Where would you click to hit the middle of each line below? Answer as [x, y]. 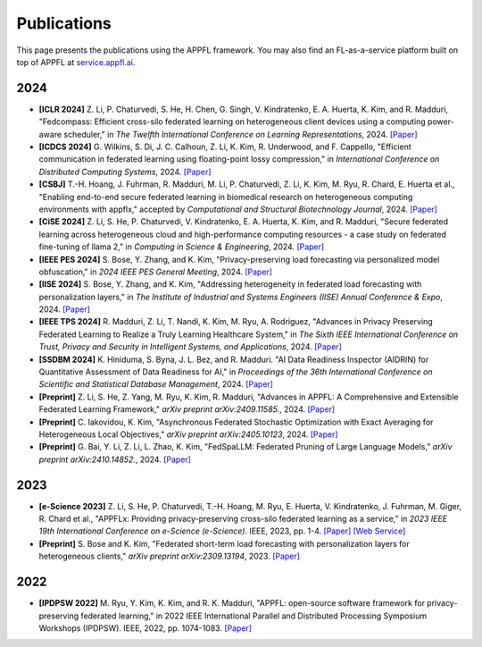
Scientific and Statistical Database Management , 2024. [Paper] [156, 384]
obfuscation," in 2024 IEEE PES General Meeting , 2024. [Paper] [155, 272]
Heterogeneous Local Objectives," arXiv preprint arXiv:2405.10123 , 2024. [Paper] [188, 434]
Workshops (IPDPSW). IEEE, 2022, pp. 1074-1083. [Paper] [145, 628]
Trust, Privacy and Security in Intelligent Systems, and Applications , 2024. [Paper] [191, 347]
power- [440, 122]
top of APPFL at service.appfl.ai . [76, 62]
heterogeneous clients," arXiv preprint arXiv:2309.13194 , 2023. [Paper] [170, 556]
